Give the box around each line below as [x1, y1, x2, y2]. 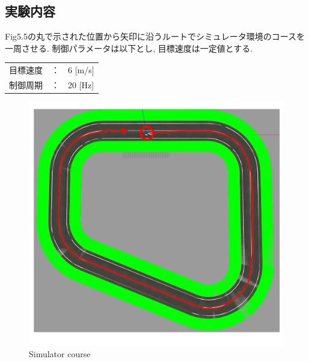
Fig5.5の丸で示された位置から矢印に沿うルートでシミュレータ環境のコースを [5, 30, 305, 43]
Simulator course [29, 348, 91, 360]
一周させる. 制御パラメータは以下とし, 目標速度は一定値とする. [5, 41, 253, 54]
